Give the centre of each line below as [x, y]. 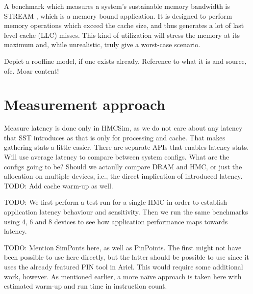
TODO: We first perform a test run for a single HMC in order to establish [116, 202]
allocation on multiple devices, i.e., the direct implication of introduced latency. [123, 176]
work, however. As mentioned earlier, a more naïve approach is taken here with [123, 276]
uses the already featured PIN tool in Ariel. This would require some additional [124, 267]
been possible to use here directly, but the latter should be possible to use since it [127, 257]
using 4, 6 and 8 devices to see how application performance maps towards [116, 221]
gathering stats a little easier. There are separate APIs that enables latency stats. [126, 147]
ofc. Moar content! [32, 70]
